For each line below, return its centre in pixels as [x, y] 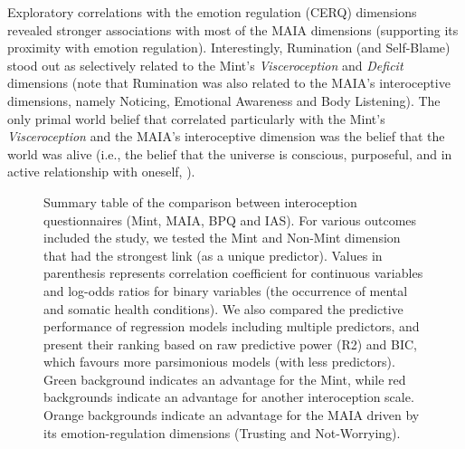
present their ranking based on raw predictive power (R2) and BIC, [230, 344]
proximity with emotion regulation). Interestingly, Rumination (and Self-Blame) [229, 48]
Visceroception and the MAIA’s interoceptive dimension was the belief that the [226, 136]
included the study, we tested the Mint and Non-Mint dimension [222, 238]
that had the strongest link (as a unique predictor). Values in [213, 255]
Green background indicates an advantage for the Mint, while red [225, 379]
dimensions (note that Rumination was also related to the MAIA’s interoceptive [229, 83]
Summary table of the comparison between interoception [200, 201]
